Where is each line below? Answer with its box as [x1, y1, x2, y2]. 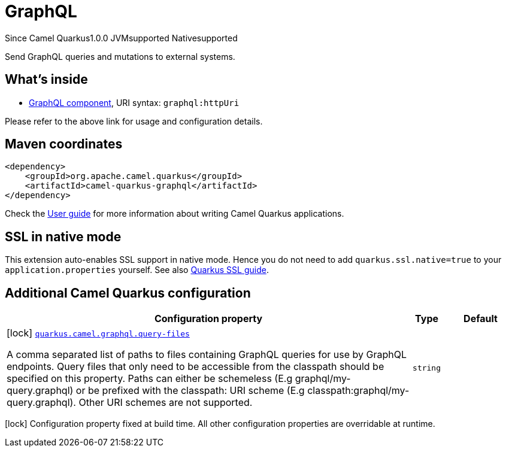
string [413, 363, 441, 372]
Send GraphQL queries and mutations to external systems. [5, 51, 235, 62]
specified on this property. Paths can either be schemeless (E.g [7, 372, 293, 385]
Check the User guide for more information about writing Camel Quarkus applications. [5, 208, 344, 219]
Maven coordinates [5, 136, 123, 152]
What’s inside [5, 72, 88, 87]
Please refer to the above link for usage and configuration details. [5, 116, 263, 126]
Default [463, 313, 498, 325]
